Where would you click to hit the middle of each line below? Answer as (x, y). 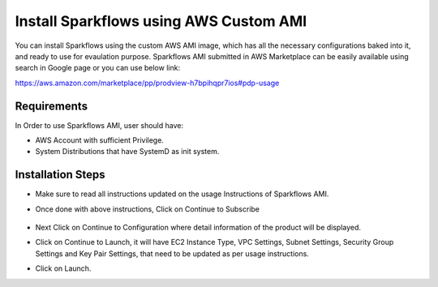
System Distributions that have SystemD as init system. (127, 152)
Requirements (52, 106)
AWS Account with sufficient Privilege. (99, 140)
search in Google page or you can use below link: (98, 68)
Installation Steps (60, 175)
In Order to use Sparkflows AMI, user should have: (99, 125)
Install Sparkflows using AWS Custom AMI (161, 21)
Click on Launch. (63, 268)
